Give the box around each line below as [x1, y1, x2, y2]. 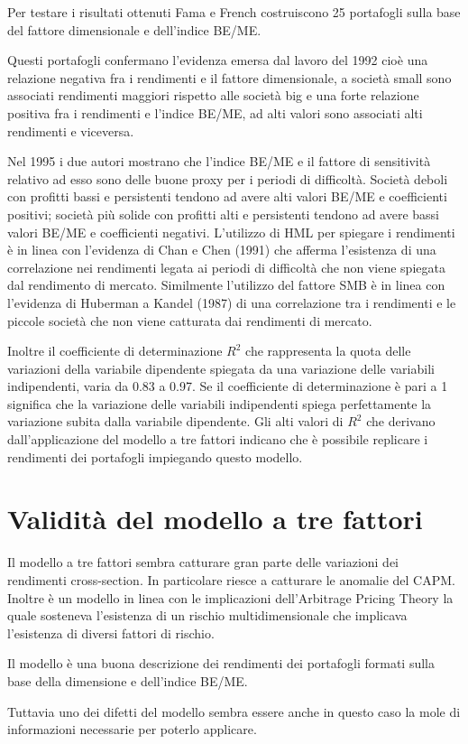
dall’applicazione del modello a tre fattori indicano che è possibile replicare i [7, 430, 428, 449]
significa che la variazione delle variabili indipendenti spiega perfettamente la [7, 394, 432, 413]
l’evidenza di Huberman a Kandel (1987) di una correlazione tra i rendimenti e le [7, 293, 456, 312]
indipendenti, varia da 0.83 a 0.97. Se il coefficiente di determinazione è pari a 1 [7, 377, 448, 395]
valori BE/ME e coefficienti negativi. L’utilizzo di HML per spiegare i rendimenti [7, 222, 455, 241]
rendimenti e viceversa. [7, 121, 134, 140]
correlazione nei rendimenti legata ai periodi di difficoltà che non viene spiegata [7, 257, 445, 276]
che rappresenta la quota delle [245, 341, 411, 360]
